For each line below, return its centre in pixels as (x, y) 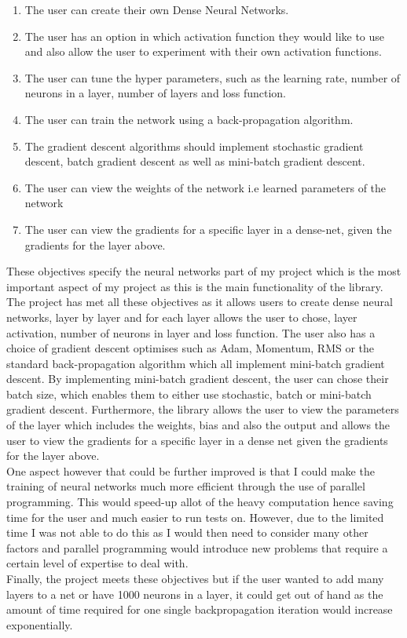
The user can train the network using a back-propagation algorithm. (189, 119)
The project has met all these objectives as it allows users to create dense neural (200, 302)
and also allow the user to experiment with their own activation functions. (203, 51)
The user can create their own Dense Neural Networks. (157, 9)
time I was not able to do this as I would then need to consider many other (187, 532)
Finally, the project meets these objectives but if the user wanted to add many (195, 578)
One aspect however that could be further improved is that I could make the (191, 470)
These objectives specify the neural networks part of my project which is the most (204, 271)
